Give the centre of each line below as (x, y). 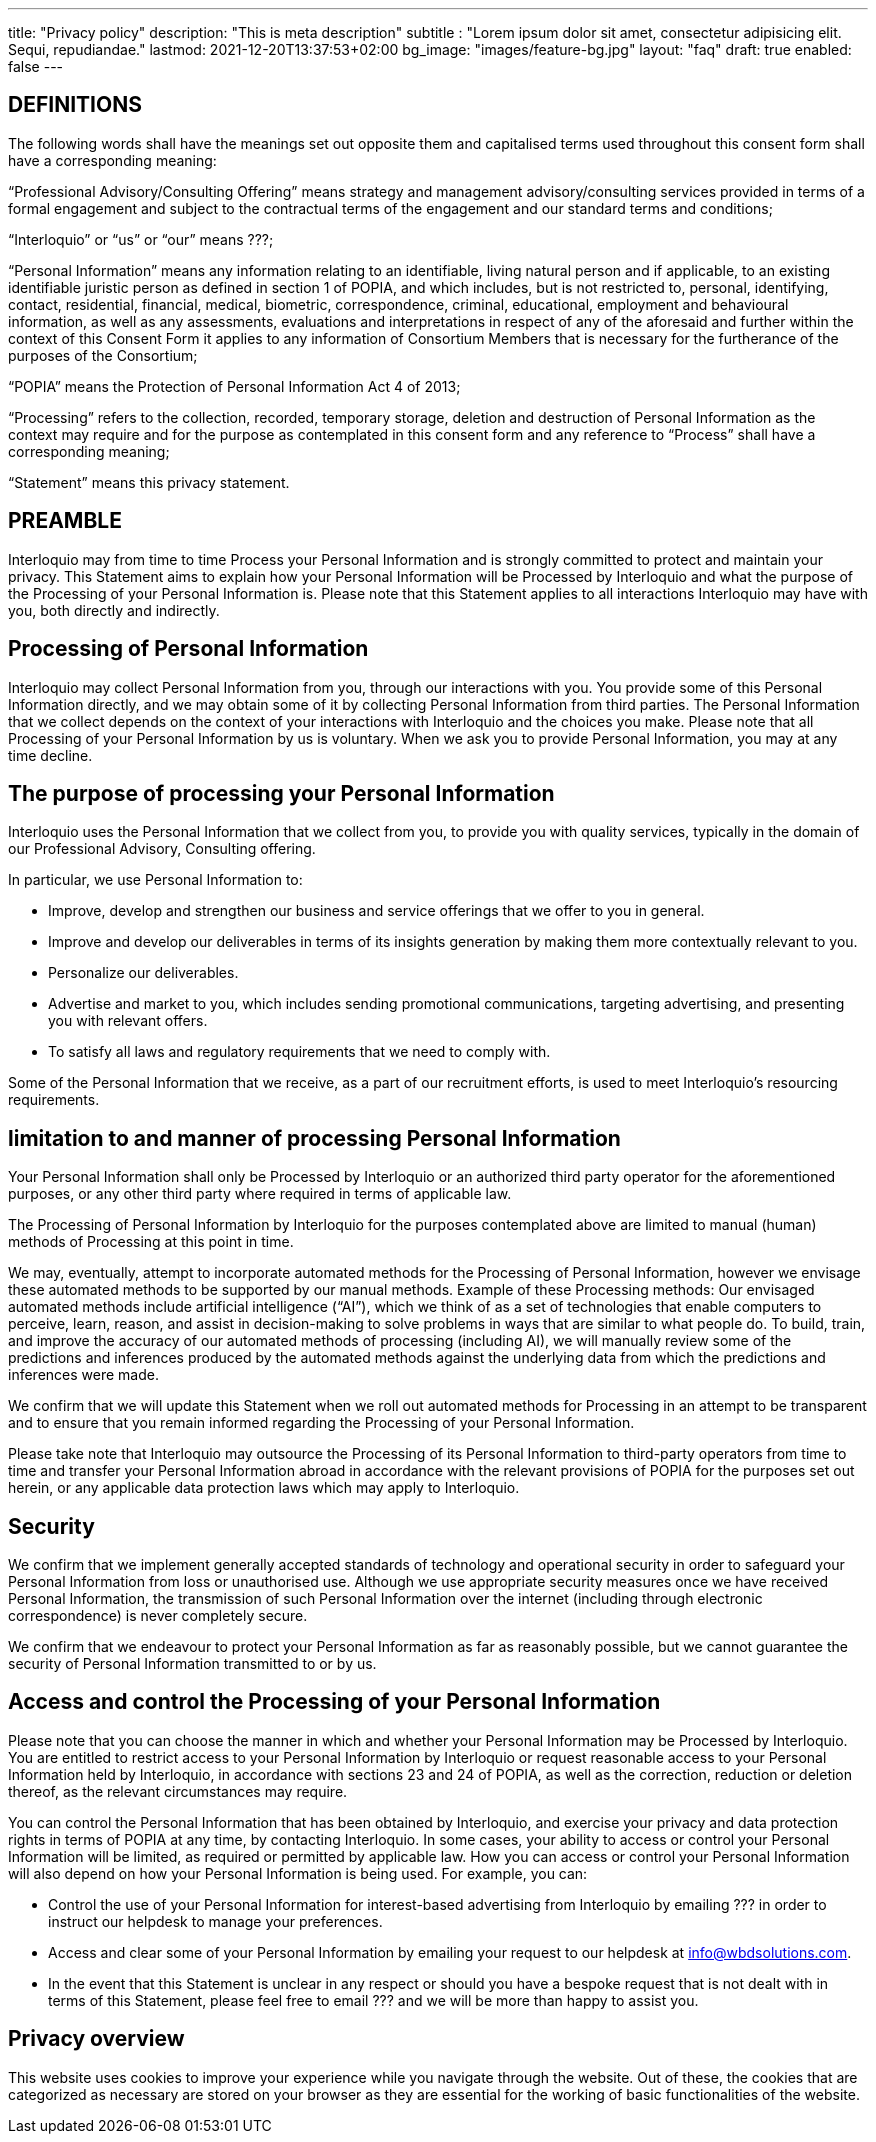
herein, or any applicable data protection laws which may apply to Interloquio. (264, 1488)
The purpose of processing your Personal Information (281, 793)
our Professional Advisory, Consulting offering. (162, 849)
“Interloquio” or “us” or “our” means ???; (141, 239)
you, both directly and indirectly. (114, 610)
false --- (36, 66)
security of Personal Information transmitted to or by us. (192, 1664)
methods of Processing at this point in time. (151, 1242)
